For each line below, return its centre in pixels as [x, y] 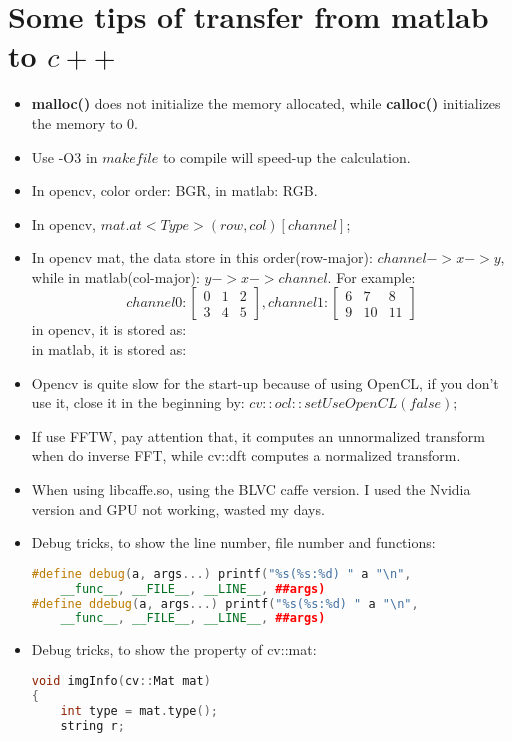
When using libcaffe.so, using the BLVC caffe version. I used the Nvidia [251, 489]
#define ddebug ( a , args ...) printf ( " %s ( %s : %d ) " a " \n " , [225, 603]
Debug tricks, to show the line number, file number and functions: [233, 542]
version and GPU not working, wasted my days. [178, 508]
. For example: [371, 276]
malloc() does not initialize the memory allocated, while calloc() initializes [266, 103]
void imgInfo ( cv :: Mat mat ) [121, 680]
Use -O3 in [64, 156]
